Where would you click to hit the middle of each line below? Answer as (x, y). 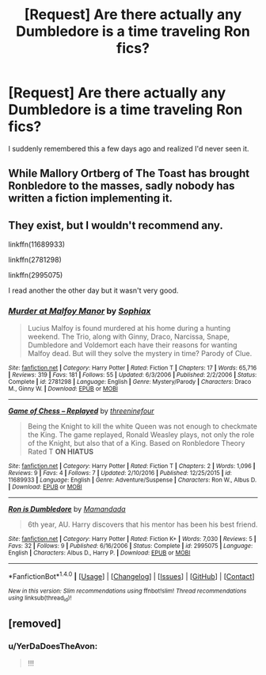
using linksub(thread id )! (40, 599)
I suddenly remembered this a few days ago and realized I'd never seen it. (129, 148)
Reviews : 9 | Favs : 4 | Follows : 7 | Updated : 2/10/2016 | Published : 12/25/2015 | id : (120, 474)
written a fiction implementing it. (90, 199)
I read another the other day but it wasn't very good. (93, 290)
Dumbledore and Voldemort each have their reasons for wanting (132, 345)
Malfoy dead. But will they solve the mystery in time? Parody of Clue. (140, 354)
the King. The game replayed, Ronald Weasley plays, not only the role (141, 435)
